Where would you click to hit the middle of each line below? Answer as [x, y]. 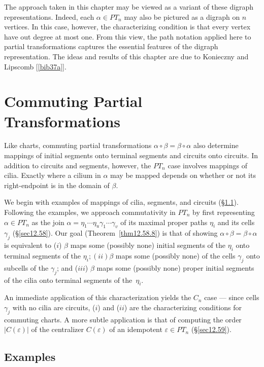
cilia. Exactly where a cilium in [53, 175]
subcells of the [26, 267]
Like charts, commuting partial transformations [78, 145]
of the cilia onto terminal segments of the [68, 280]
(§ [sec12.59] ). [211, 329]
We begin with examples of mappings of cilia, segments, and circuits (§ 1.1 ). [121, 202]
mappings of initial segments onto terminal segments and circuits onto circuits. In [131, 155]
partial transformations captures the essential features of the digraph [111, 46]
